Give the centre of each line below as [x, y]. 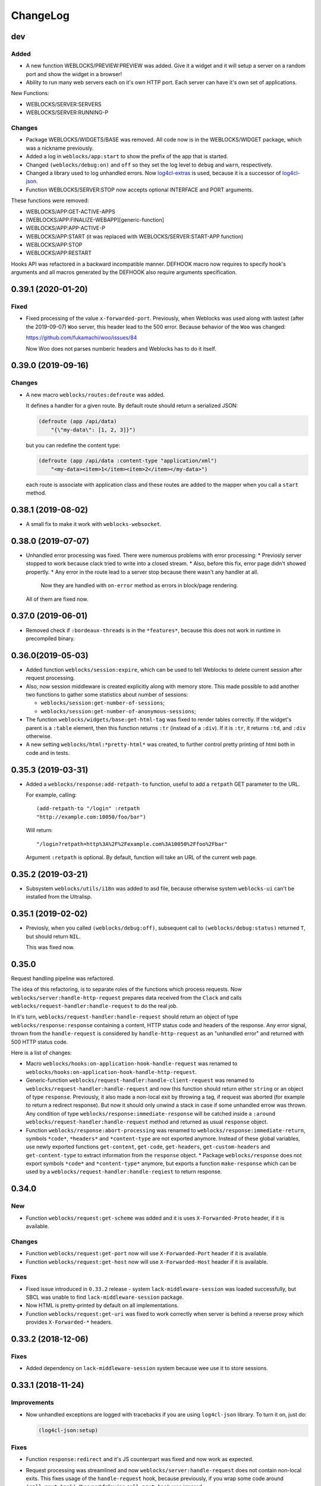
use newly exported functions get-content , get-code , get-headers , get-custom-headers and [148, 1147]
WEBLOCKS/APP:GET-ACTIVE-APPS [70, 212]
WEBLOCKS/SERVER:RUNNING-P [67, 112]
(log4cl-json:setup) [68, 1430]
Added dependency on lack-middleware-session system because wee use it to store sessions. [147, 1368]
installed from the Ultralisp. [59, 897]
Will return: [39, 830]
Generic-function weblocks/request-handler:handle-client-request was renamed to [140, 1080]
